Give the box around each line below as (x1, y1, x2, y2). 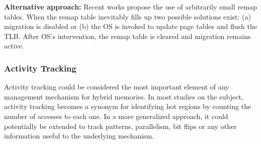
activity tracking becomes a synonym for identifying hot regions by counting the (4, 101, 251, 111)
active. (4, 40, 24, 51)
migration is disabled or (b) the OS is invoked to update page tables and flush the (4, 21, 257, 31)
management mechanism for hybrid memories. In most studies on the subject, (4, 91, 243, 101)
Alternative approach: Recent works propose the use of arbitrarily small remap (4, 1, 257, 11)
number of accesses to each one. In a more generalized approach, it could (4, 110, 228, 121)
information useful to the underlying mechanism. (4, 130, 154, 141)
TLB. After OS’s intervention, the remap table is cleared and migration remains (4, 30, 251, 41)
